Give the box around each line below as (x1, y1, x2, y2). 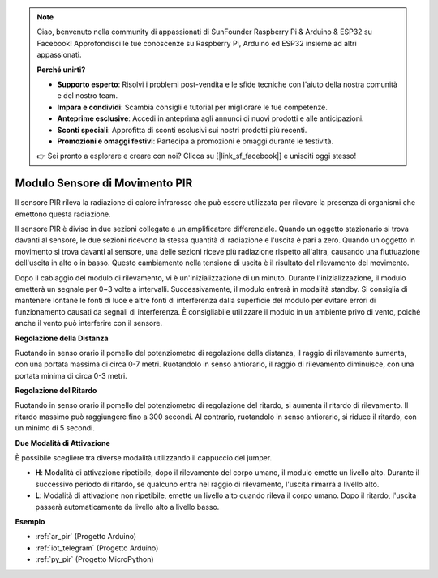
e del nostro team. (57, 91, 118, 101)
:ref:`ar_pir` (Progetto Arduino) (35, 532, 137, 542)
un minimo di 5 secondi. (15, 423, 95, 433)
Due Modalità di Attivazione (15, 438, 111, 447)
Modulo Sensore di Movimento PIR (15, 177, 193, 191)
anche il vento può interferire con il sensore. (15, 319, 163, 328)
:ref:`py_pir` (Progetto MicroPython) (35, 554, 154, 564)
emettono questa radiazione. (15, 209, 111, 219)
